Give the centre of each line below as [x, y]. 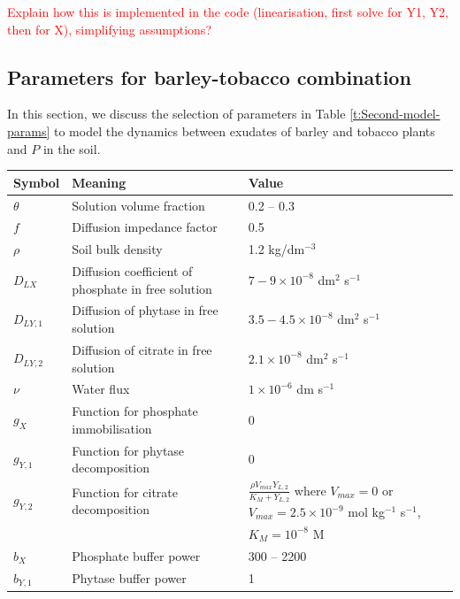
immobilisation [112, 428]
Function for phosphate [135, 411]
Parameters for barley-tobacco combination [209, 77]
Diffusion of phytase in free [145, 310]
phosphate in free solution [142, 288]
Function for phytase [128, 450]
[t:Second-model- [395, 114]
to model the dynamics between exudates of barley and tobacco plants [245, 131]
